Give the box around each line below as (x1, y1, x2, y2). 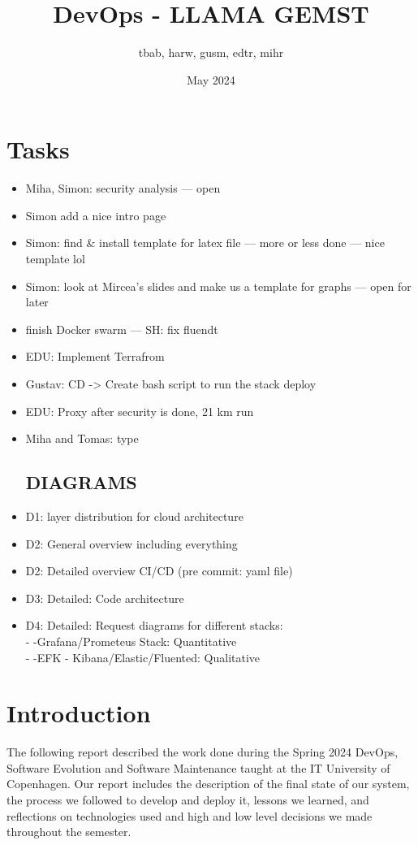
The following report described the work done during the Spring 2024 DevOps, (6, 743, 399, 760)
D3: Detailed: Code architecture (25, 589, 184, 606)
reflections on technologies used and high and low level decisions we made (6, 807, 373, 824)
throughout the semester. (6, 823, 131, 840)
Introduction (6, 696, 151, 730)
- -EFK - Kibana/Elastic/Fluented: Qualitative (25, 648, 261, 665)
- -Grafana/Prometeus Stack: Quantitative (25, 632, 237, 649)
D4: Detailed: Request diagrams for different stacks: (25, 617, 283, 634)
